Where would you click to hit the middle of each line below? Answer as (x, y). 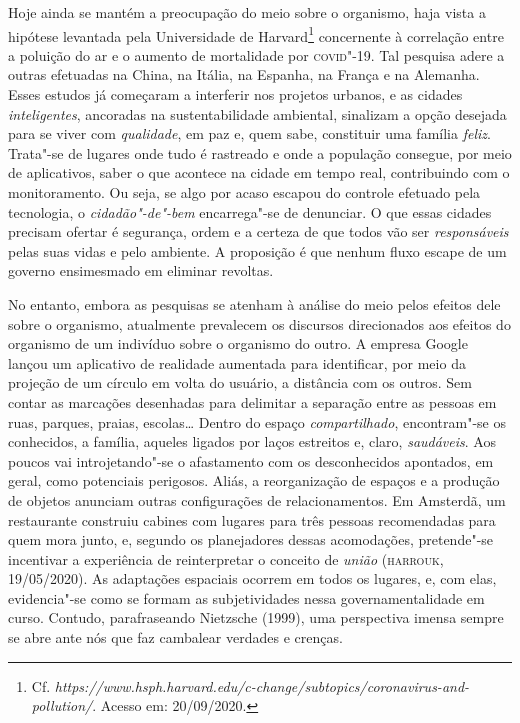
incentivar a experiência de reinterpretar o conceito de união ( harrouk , (226, 558)
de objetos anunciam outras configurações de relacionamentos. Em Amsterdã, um (257, 499)
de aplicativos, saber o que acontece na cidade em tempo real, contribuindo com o (259, 172)
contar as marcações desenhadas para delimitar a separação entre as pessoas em (252, 401)
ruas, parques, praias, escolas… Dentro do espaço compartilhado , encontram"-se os (257, 421)
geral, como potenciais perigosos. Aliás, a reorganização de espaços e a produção (254, 480)
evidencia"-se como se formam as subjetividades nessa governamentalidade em (246, 597)
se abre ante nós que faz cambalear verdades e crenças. (175, 637)
